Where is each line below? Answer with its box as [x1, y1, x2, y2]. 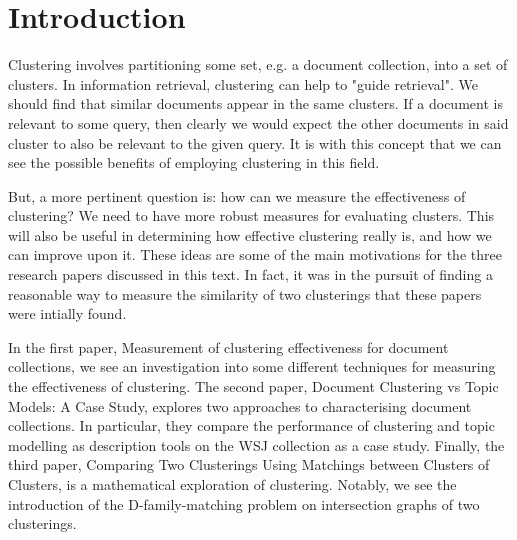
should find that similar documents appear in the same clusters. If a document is [8, 93, 503, 114]
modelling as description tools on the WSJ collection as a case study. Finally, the [8, 434, 505, 455]
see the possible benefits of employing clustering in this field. [8, 152, 380, 173]
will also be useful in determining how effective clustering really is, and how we [8, 224, 492, 245]
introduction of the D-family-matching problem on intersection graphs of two [8, 493, 480, 514]
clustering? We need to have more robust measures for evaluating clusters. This [8, 205, 495, 226]
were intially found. [8, 303, 127, 324]
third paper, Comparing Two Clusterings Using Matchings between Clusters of [8, 454, 490, 475]
